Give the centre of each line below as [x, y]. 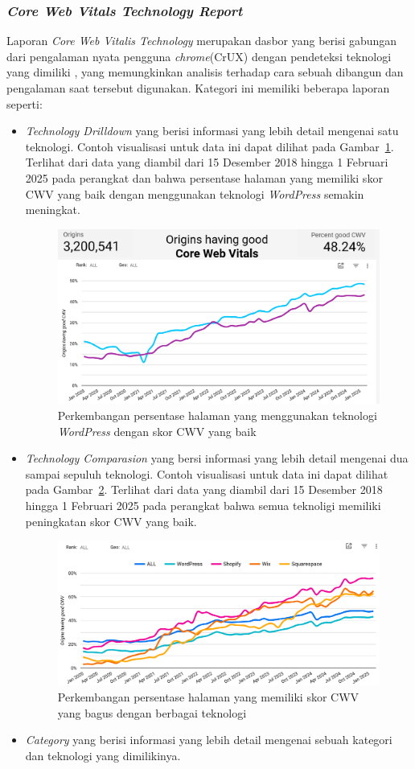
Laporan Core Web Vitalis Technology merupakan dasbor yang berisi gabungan [202, 41]
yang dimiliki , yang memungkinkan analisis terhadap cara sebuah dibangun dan [205, 72]
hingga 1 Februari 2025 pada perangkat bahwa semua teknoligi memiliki [203, 505]
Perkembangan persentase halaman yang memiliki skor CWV [208, 696]
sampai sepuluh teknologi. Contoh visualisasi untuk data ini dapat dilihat [207, 473]
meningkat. [53, 210]
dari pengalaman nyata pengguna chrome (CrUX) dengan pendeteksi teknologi [199, 56]
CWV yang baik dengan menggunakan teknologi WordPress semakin [195, 193]
